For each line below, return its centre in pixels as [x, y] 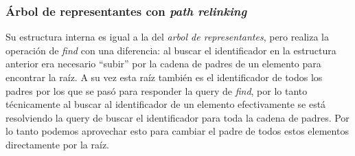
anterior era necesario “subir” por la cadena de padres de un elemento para [163, 64]
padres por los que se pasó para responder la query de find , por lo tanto [157, 90]
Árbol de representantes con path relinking [126, 11]
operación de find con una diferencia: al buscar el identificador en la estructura [171, 50]
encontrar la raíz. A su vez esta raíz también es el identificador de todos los [164, 77]
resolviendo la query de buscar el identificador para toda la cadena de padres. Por [177, 117]
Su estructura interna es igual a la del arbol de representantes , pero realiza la [168, 37]
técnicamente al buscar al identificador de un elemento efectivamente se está [166, 104]
